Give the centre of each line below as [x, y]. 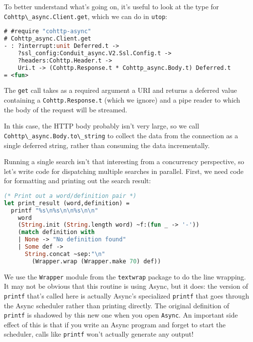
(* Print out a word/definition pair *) [70, 196]
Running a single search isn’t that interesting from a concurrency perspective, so [124, 161]
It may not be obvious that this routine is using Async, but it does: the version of [126, 286]
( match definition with [56, 232]
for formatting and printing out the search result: [78, 181]
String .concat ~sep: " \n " [65, 254]
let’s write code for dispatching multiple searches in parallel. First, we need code [124, 171]
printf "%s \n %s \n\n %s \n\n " [55, 210]
